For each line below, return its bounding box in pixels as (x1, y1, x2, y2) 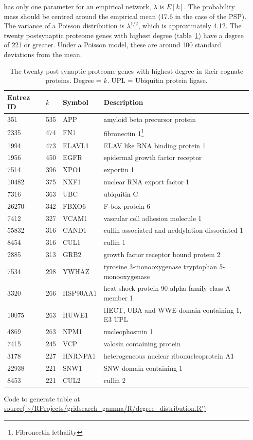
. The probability (184, 1, 235, 11)
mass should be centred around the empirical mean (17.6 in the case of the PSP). (4, 11, 247, 21)
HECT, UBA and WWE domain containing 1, (103, 304, 242, 315)
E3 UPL (103, 314, 128, 324)
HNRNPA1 (63, 350, 96, 360)
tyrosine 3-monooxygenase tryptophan (103, 261, 217, 271)
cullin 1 (103, 237, 126, 247)
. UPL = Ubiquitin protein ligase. (107, 75, 208, 85)
